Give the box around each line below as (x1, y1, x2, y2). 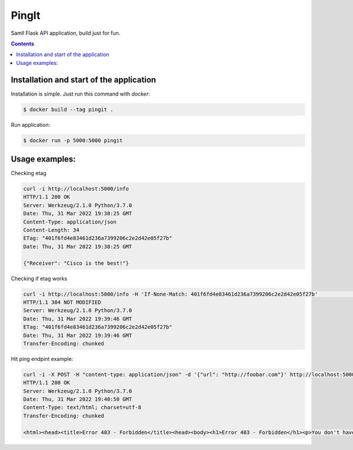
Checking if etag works (11, 275, 68, 282)
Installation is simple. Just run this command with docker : (11, 90, 150, 97)
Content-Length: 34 (23, 227, 79, 234)
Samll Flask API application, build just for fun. (11, 29, 121, 37)
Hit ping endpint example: (11, 355, 74, 362)
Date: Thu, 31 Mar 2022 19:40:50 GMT (23, 396, 132, 403)
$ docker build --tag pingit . (23, 106, 114, 113)
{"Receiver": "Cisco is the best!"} (23, 260, 129, 267)
